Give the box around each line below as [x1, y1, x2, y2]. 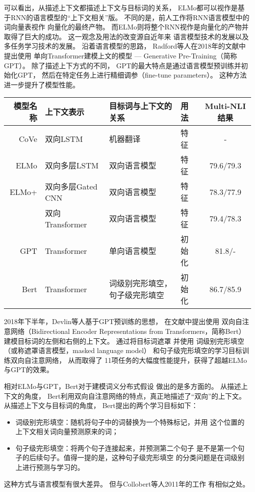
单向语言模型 [109, 245, 156, 257]
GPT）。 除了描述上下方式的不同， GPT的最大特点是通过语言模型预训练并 [4, 60, 241, 70]
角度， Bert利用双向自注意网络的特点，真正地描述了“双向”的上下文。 [24, 390, 246, 401]
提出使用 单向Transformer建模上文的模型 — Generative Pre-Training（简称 [4, 50, 237, 60]
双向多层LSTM [45, 160, 99, 171]
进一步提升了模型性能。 [4, 79, 79, 89]
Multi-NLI [204, 100, 246, 111]
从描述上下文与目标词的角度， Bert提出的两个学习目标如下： [4, 400, 198, 410]
